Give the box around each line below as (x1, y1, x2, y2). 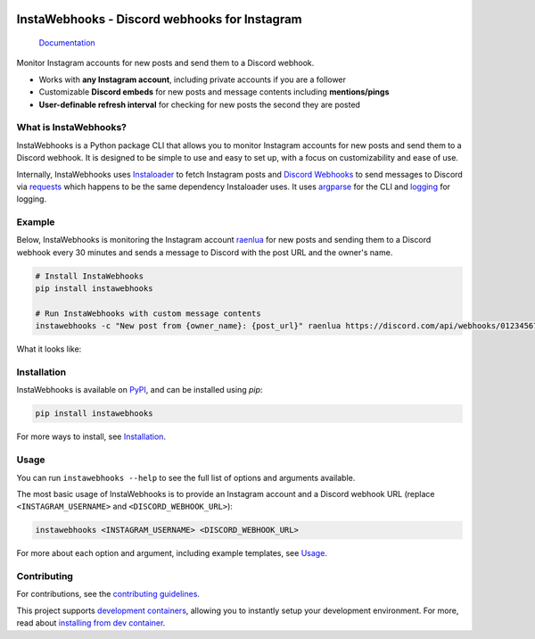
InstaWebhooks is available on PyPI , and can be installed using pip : (16, 385, 263, 395)
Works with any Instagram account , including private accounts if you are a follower (38, 74, 347, 85)
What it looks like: (16, 344, 82, 354)
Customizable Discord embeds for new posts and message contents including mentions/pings (38, 87, 390, 97)
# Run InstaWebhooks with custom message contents (35, 308, 262, 319)
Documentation (38, 37, 95, 48)
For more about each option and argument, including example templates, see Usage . (16, 548, 327, 559)
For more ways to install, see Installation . (16, 431, 167, 442)
